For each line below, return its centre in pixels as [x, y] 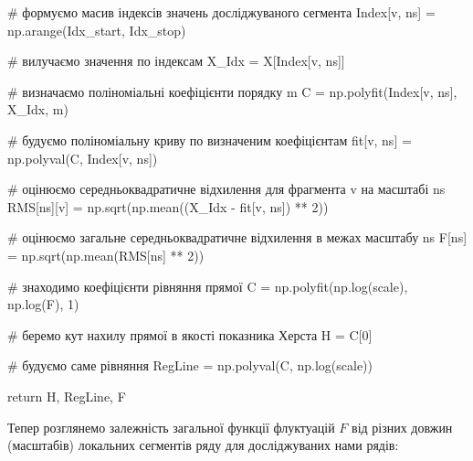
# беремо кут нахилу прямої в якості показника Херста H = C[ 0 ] [190, 334]
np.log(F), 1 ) [43, 304]
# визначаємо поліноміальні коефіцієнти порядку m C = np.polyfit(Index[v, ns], [232, 91]
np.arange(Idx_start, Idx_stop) [97, 30]
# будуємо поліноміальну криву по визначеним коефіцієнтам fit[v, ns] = [210, 139]
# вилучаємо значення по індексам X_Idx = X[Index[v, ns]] [176, 61]
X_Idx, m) [38, 109]
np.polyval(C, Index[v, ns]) [83, 158]
